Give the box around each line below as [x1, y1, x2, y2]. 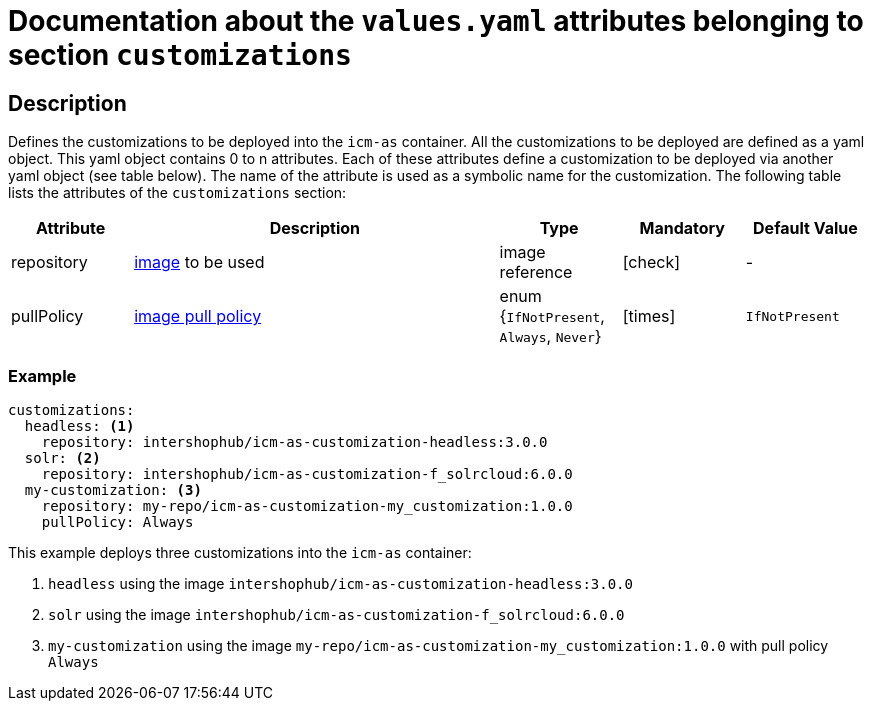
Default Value [753, 218, 858, 239]
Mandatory [639, 218, 725, 239]
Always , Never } [499, 326, 602, 347]
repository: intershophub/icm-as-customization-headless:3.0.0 [41, 433, 548, 450]
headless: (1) [24, 417, 135, 434]
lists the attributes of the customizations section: [8, 184, 347, 202]
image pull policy [134, 306, 262, 327]
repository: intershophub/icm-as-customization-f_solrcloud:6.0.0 [41, 465, 573, 482]
